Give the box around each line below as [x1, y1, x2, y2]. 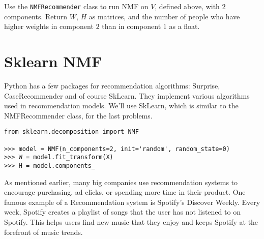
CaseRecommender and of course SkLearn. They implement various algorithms [4, 90, 250, 101]
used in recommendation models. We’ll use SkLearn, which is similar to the [4, 100, 239, 111]
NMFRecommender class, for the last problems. [4, 110, 153, 121]
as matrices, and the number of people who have [89, 11, 240, 21]
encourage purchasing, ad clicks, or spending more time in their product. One [4, 187, 246, 197]
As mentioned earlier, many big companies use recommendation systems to [4, 176, 238, 187]
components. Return [4, 11, 67, 21]
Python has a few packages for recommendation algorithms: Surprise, [4, 80, 220, 91]
